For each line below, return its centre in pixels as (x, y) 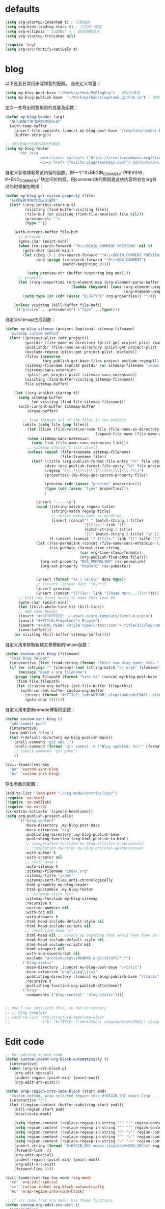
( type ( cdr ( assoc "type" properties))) (86, 489)
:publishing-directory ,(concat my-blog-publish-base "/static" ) (93, 977)
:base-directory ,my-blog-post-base (62, 825)
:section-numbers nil (47, 908)
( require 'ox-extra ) (26, 807)
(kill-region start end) (39, 1110)
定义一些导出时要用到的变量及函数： (42, 107)
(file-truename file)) (83, 457)
